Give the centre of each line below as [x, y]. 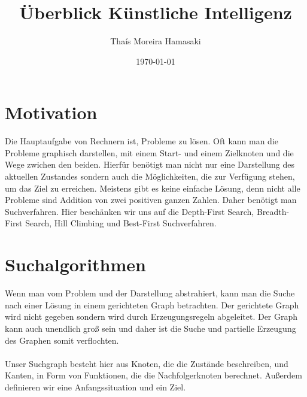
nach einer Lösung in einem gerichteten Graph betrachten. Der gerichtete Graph [152, 304]
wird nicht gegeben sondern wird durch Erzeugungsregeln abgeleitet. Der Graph [151, 316]
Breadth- [273, 211]
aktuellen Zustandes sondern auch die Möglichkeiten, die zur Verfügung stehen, [150, 176]
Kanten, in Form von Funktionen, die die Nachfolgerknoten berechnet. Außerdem [153, 375]
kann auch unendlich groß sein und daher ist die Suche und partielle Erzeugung [151, 328]
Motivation [51, 112]
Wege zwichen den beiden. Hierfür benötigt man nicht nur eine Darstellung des [150, 164]
